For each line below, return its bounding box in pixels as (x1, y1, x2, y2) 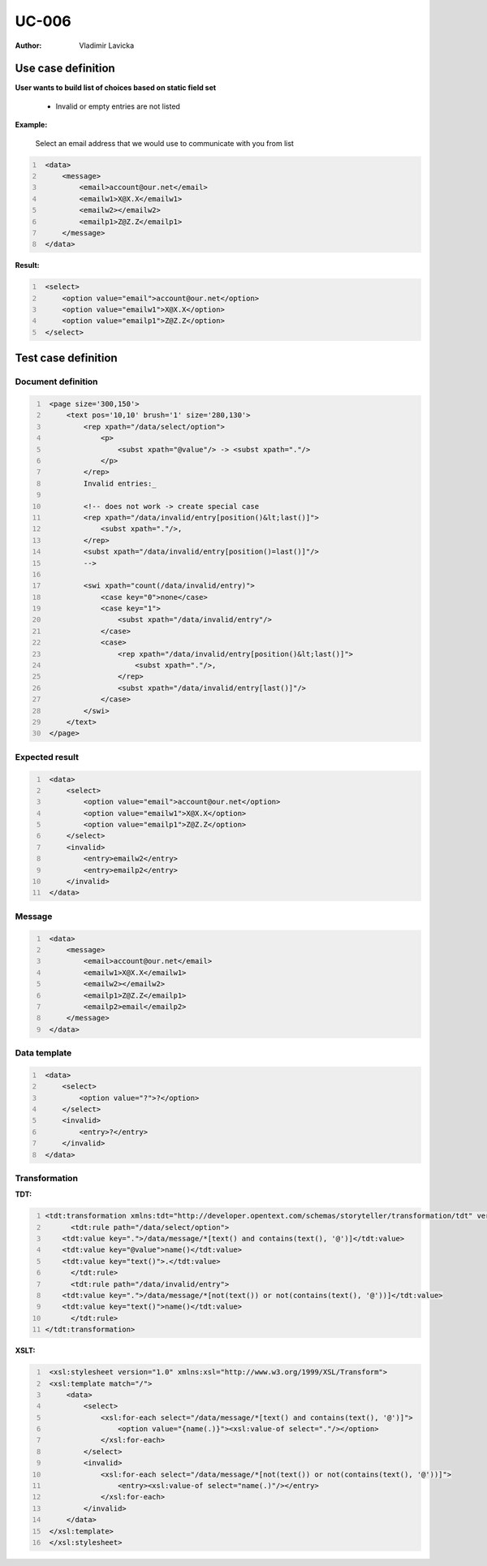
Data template (15, 1047, 72, 1059)
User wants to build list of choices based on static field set (15, 83, 217, 93)
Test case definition (15, 352, 118, 365)
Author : (15, 41, 42, 50)
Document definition (15, 376, 98, 387)
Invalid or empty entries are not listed (55, 101, 180, 111)
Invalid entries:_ (83, 479, 157, 488)
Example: (15, 120, 48, 130)
